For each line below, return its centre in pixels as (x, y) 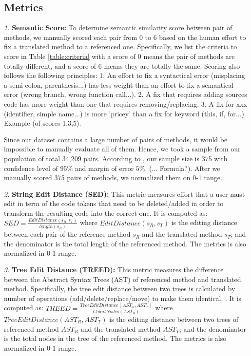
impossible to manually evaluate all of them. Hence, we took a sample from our (122, 149)
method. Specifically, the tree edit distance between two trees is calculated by (120, 289)
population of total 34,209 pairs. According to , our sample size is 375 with (116, 158)
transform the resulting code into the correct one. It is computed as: (106, 213)
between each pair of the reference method (67, 234)
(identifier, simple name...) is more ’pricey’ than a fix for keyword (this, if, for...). (125, 113)
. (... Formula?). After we (183, 168)
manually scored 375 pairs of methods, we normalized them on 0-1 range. (113, 178)
